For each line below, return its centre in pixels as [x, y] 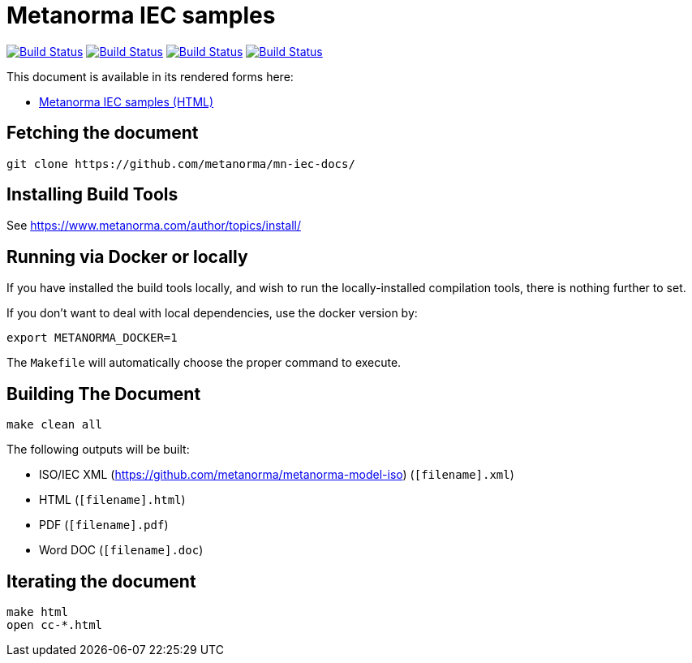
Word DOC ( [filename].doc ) [121, 550]
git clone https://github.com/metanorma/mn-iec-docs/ [181, 164]
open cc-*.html [55, 624]
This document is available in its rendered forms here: [150, 76]
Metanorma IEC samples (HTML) [127, 101]
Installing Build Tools [92, 195]
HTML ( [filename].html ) [112, 500]
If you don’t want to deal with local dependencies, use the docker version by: [212, 313]
